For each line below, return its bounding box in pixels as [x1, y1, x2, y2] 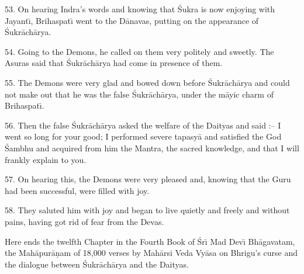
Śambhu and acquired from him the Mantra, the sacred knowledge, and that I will [5, 141, 299, 154]
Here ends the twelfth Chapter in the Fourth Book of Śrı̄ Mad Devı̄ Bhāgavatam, [5, 235, 295, 247]
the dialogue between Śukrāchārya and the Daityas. [5, 258, 189, 270]
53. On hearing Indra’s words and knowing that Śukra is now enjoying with [5, 3, 275, 15]
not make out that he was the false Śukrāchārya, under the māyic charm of [5, 88, 274, 100]
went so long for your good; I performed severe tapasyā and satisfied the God [5, 130, 282, 143]
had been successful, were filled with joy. [5, 184, 150, 196]
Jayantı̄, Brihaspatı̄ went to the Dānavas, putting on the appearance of [5, 14, 259, 26]
